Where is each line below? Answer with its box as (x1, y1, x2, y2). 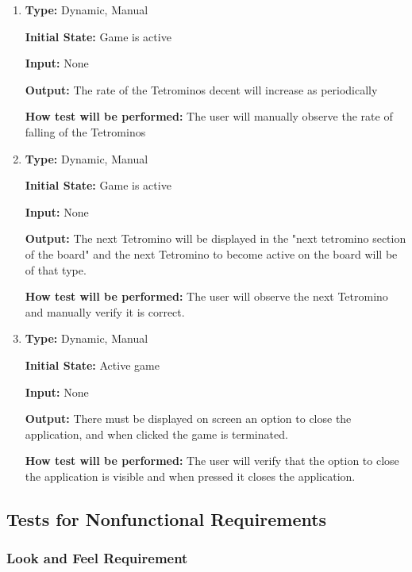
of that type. (25, 261, 87, 278)
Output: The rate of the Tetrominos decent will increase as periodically (25, 81, 378, 98)
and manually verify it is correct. (25, 303, 185, 320)
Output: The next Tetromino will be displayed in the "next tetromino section (25, 230, 406, 247)
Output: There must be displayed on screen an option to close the (25, 410, 352, 427)
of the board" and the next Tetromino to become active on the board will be (25, 245, 398, 262)
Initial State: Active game (25, 356, 160, 373)
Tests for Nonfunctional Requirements (6, 506, 327, 531)
